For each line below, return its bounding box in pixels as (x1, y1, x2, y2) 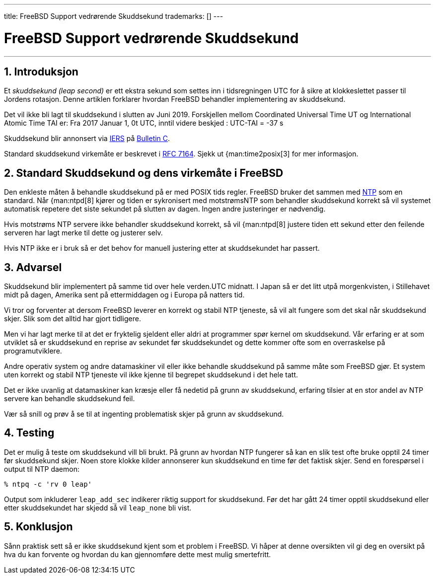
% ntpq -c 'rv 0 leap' (4, 480, 92, 488)
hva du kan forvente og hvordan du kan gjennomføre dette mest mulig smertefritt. (4, 550, 271, 559)
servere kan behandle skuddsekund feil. (4, 394, 135, 403)
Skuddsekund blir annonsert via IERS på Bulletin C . (4, 134, 170, 143)
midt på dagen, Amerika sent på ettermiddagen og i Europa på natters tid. (4, 290, 245, 299)
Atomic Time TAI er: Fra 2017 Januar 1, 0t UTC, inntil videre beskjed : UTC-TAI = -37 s (4, 119, 284, 128)
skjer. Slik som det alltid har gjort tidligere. (4, 314, 141, 323)
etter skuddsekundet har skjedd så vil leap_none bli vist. (4, 503, 192, 512)
